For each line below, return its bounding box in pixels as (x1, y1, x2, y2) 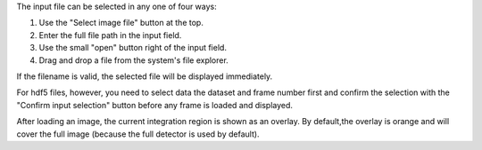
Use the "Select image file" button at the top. (38, 18, 204, 28)
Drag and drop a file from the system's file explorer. (38, 54, 229, 66)
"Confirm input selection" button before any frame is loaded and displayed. (16, 99, 294, 110)
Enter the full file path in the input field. (38, 29, 182, 40)
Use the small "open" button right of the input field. (38, 43, 228, 53)
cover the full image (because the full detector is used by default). (16, 129, 260, 139)
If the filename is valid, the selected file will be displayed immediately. (16, 71, 273, 82)
